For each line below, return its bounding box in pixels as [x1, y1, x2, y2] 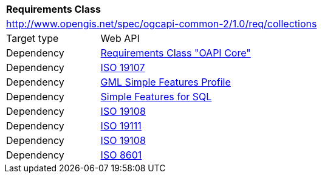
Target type [6, 32, 59, 44]
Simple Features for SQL [100, 91, 212, 103]
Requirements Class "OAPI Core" [100, 47, 251, 59]
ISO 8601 [100, 149, 142, 161]
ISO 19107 [100, 61, 145, 74]
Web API [100, 32, 140, 44]
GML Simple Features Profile [100, 76, 231, 88]
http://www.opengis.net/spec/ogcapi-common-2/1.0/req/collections [6, 18, 317, 30]
